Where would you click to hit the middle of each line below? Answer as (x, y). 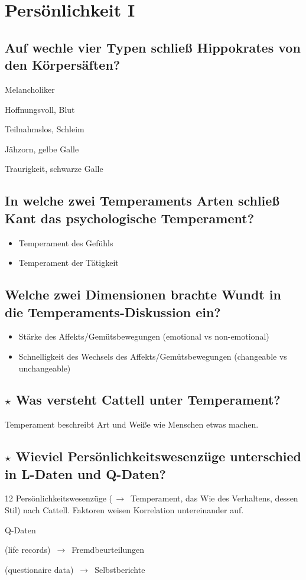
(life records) (28, 550)
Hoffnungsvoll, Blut (40, 109)
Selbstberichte (120, 569)
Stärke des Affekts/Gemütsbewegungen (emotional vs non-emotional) (144, 336)
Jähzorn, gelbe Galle (42, 149)
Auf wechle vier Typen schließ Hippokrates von (153, 47)
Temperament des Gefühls (66, 242)
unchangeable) (45, 368)
